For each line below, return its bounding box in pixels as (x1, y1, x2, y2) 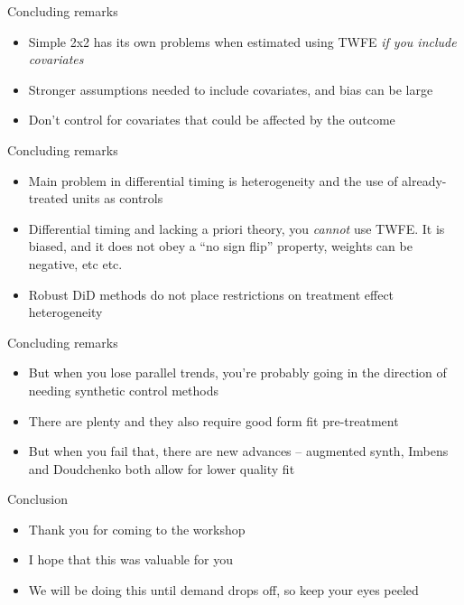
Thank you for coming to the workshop (28, 519, 246, 538)
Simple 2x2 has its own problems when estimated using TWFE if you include (28, 32, 457, 51)
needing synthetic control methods (28, 380, 218, 399)
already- (402, 171, 447, 190)
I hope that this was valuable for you (28, 550, 233, 569)
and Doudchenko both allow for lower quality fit (28, 459, 295, 478)
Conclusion (7, 489, 68, 508)
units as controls (72, 189, 163, 208)
